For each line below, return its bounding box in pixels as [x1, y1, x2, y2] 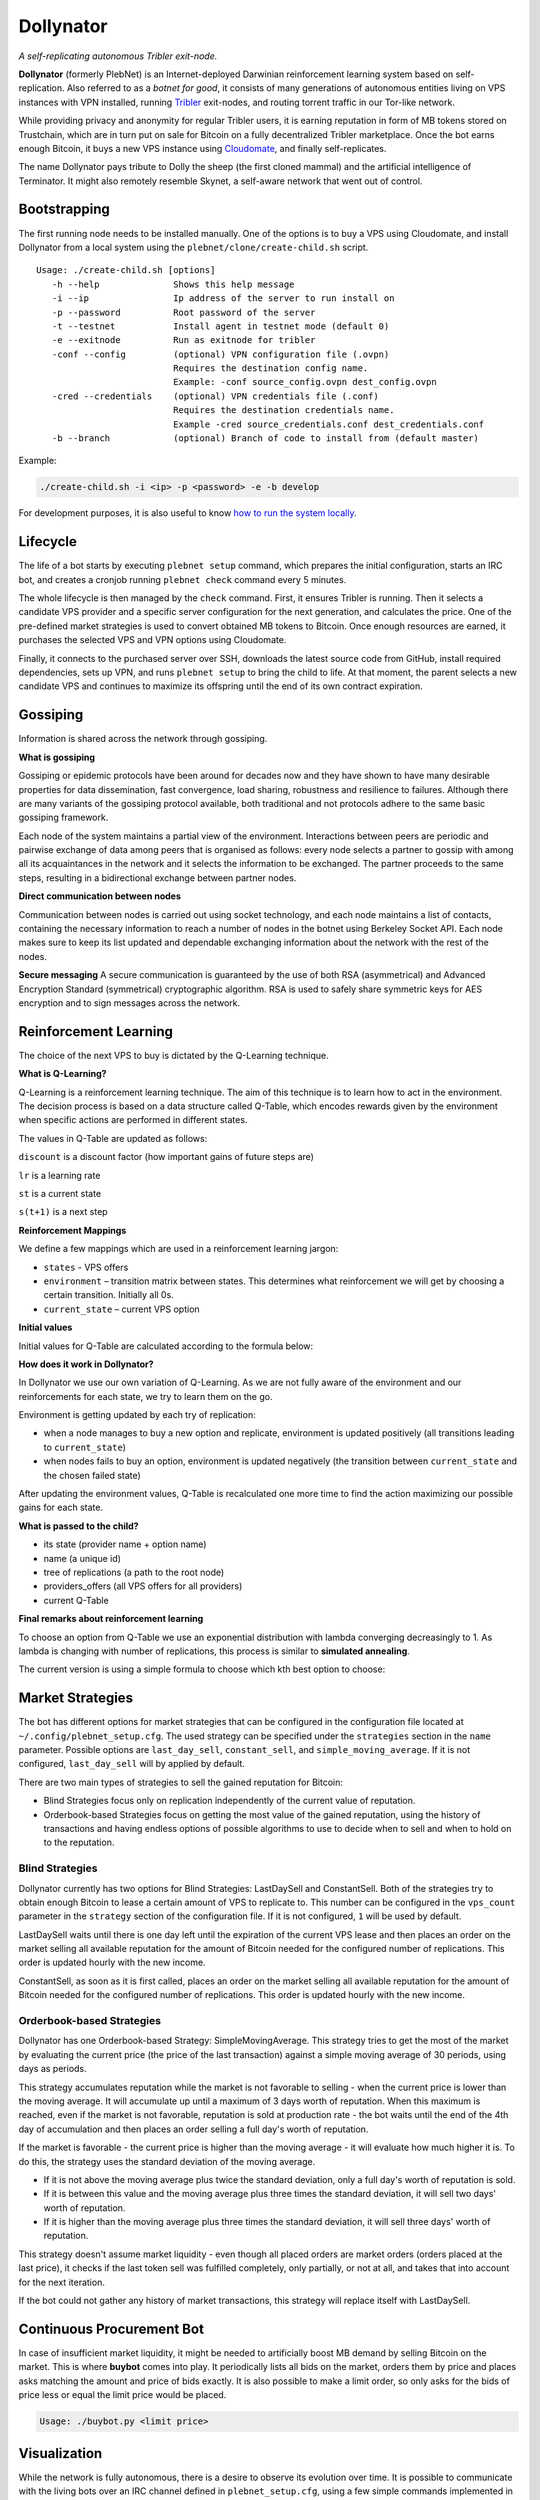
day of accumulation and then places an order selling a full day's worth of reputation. [18, 2123, 369, 2135]
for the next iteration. [18, 2276, 105, 2288]
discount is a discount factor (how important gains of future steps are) [18, 1151, 315, 1163]
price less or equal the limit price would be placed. [18, 2389, 227, 2401]
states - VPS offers [43, 1261, 129, 1273]
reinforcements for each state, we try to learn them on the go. [18, 1390, 273, 1402]
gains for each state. [18, 1501, 104, 1514]
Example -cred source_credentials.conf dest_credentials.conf [173, 418, 485, 430]
